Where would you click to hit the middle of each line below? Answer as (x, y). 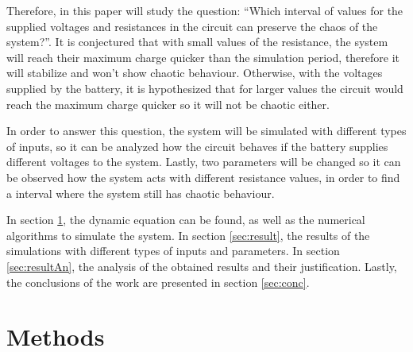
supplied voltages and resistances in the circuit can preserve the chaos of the (192, 26)
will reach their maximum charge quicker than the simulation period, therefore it (203, 57)
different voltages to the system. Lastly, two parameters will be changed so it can (204, 162)
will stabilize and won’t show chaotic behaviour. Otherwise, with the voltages (195, 73)
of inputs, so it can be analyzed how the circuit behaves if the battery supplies (197, 146)
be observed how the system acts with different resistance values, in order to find (203, 177)
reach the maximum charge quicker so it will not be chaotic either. (168, 104)
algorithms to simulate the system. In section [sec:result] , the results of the (188, 235)
